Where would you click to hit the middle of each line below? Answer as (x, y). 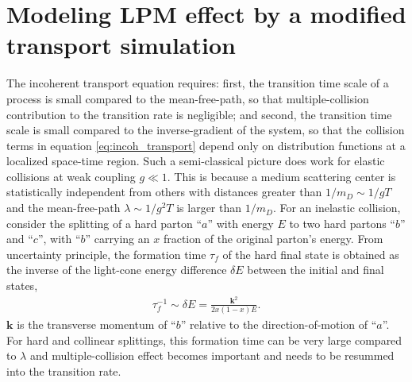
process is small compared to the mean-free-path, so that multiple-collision (188, 98)
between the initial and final (316, 270)
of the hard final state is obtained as (311, 254)
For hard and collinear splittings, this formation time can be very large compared (204, 340)
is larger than (209, 208)
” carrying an (117, 239)
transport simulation (121, 45)
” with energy (241, 223)
